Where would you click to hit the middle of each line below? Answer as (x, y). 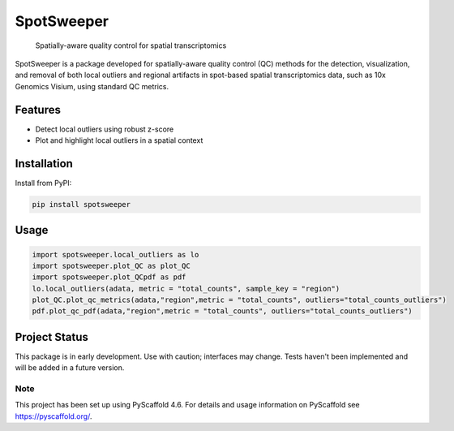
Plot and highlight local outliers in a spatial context (119, 140)
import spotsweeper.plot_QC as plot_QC (111, 265)
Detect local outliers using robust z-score (105, 129)
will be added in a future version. (70, 368)
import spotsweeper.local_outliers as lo (116, 254)
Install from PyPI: (43, 183)
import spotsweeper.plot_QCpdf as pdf (109, 277)
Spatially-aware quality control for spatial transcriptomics (131, 45)
